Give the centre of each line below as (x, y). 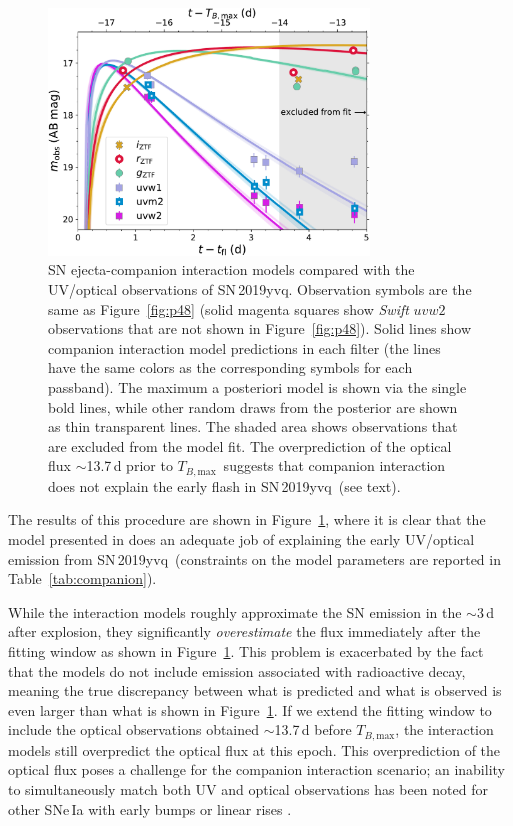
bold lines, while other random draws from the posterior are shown (253, 406)
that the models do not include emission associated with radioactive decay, (237, 670)
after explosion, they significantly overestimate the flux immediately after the (244, 631)
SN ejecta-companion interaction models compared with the (231, 269)
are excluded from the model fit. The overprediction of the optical (250, 445)
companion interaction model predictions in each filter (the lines (244, 347)
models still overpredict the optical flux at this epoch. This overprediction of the (254, 749)
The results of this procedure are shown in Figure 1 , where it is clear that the (247, 519)
